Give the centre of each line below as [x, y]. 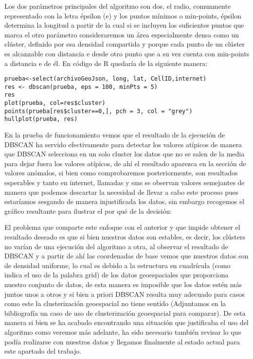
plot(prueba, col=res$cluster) [55, 103]
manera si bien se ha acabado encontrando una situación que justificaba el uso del [126, 322]
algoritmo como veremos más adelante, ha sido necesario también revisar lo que [123, 332]
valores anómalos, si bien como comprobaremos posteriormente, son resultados [121, 173]
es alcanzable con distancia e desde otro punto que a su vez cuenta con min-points [127, 53]
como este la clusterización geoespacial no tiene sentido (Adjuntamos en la [115, 303]
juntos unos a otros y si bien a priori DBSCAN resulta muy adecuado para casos [125, 294]
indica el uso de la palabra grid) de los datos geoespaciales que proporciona [117, 275]
